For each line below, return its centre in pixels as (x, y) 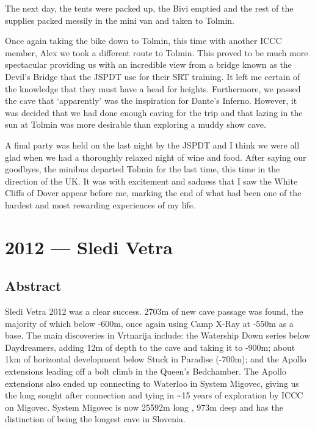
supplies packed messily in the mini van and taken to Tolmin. (120, 20)
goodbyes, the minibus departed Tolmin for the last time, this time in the (143, 169)
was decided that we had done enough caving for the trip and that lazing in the (154, 112)
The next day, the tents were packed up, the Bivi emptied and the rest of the (149, 8)
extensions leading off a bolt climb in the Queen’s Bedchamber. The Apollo (146, 371)
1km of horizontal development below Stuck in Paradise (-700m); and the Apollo (156, 359)
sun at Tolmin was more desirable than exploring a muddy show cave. (136, 124)
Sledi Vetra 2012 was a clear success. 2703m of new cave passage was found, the (154, 311)
